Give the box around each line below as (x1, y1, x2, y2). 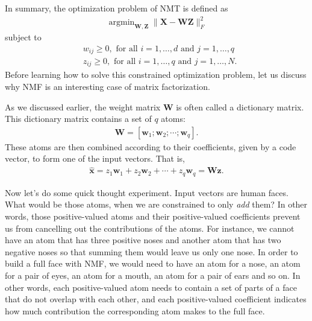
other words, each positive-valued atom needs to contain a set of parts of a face (5, 281, 298, 293)
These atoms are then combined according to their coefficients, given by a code (5, 140, 296, 153)
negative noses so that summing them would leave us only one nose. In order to (5, 245, 298, 258)
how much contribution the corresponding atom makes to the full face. (5, 304, 265, 317)
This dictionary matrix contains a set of (5, 112, 152, 125)
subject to (5, 30, 42, 43)
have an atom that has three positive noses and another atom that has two (5, 234, 281, 246)
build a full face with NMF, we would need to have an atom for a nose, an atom (5, 257, 301, 270)
